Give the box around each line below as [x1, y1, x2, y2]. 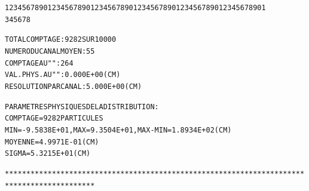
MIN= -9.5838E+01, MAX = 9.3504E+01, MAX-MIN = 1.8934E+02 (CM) [5, 125, 232, 134]
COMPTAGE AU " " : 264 [5, 58, 74, 67]
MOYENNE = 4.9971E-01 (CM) [5, 137, 99, 146]
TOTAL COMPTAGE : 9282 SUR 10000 [5, 35, 117, 44]
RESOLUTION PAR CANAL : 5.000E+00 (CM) [5, 82, 142, 91]
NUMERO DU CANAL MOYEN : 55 [5, 47, 95, 56]
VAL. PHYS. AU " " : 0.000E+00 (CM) [5, 70, 121, 79]
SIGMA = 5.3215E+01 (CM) [5, 149, 91, 158]
